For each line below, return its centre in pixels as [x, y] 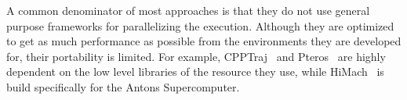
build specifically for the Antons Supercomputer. [123, 86]
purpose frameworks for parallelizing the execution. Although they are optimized [200, 25]
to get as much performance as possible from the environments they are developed [204, 41]
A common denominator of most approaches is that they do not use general [188, 10]
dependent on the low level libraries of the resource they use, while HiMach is [195, 71]
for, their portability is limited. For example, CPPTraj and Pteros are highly [196, 56]
